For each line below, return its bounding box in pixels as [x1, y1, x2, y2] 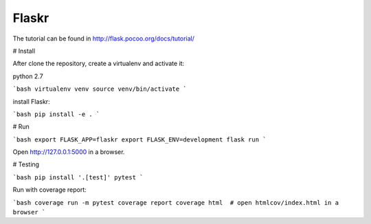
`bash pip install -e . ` [12, 110, 100, 118]
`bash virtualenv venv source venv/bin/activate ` [12, 85, 187, 93]
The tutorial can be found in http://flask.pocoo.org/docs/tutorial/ [12, 34, 195, 43]
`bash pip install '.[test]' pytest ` [12, 173, 144, 181]
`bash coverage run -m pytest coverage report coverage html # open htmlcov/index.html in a [12, 199, 339, 206]
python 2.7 [12, 72, 44, 80]
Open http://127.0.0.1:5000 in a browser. [12, 148, 125, 156]
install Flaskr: [12, 97, 51, 106]
